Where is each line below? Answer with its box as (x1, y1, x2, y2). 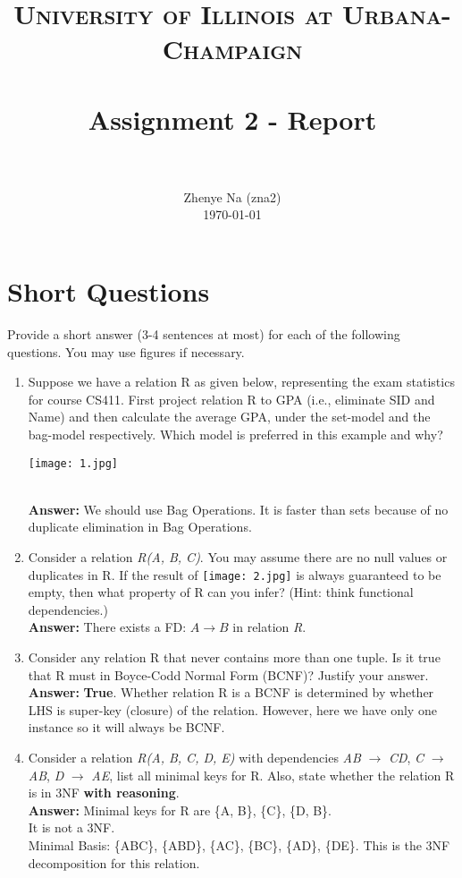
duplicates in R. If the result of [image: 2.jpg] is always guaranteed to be (28, 565, 441, 584)
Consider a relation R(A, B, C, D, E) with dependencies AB (28, 748, 361, 766)
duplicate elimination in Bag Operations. (28, 517, 252, 536)
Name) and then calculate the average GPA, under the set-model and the (28, 407, 431, 426)
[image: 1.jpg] (28, 456, 119, 470)
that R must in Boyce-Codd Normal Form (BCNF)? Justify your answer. (28, 665, 429, 684)
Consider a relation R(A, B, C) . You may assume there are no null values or (28, 548, 448, 566)
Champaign (162, 30, 303, 67)
